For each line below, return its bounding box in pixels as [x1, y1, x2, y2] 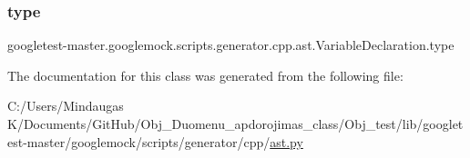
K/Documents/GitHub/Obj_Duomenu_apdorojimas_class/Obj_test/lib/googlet [7, 114, 464, 133]
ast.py [270, 132, 303, 151]
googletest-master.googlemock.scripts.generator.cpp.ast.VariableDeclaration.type [7, 35, 455, 54]
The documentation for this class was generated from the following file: [7, 65, 404, 84]
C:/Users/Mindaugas [7, 96, 124, 115]
